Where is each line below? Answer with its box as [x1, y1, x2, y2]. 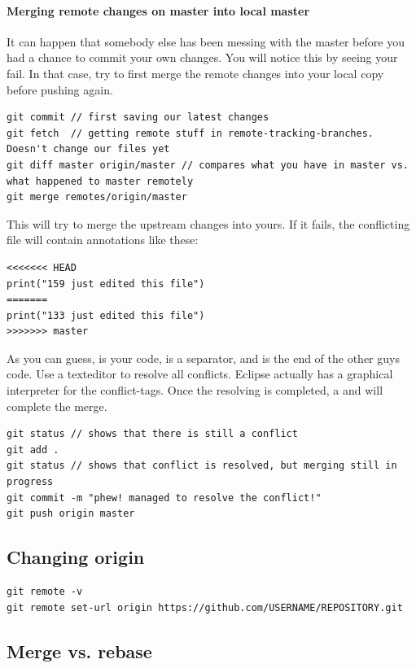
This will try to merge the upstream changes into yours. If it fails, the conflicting [7, 215, 410, 232]
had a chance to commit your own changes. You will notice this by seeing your [7, 49, 398, 66]
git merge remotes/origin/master [7, 191, 187, 203]
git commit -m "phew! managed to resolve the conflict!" [7, 491, 322, 504]
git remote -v [7, 586, 83, 598]
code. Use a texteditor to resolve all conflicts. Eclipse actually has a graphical [7, 365, 393, 382]
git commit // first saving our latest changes [7, 111, 269, 124]
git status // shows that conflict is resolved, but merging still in [7, 460, 397, 472]
